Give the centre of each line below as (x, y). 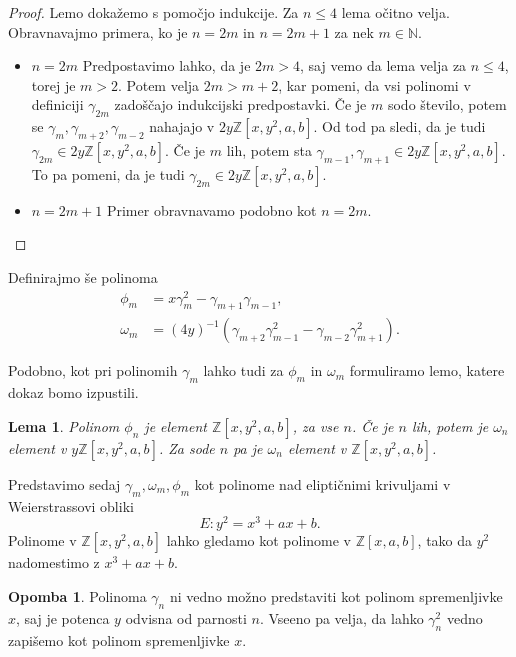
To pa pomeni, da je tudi (108, 173)
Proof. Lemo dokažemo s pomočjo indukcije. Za (153, 12)
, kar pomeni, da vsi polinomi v (374, 84)
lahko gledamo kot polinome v (259, 540)
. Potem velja (159, 84)
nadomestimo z (54, 562)
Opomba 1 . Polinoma (77, 595)
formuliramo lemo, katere (427, 370)
